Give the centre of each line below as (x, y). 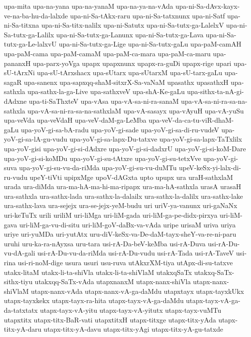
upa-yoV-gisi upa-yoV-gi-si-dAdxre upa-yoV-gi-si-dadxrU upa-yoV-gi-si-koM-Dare (125, 148)
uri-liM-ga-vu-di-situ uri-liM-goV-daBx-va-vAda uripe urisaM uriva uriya (127, 224)
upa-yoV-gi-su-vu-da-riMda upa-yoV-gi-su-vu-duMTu (98, 168)
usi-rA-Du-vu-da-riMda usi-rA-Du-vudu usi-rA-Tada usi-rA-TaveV (136, 253)
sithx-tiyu (18, 281)
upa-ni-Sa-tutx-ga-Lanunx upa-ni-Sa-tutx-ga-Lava (130, 34)
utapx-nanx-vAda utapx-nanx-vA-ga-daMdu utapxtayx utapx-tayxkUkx (138, 291)
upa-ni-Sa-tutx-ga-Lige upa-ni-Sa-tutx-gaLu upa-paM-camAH (150, 44)
